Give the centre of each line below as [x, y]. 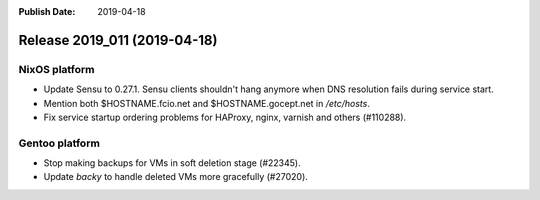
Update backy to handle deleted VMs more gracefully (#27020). [176, 177]
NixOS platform [56, 69]
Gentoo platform [59, 143]
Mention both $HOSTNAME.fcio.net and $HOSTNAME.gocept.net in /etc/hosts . [206, 103]
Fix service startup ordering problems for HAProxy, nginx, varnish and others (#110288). [225, 117]
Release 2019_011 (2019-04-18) [118, 40]
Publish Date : [47, 11]
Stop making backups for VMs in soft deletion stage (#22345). [172, 163]
